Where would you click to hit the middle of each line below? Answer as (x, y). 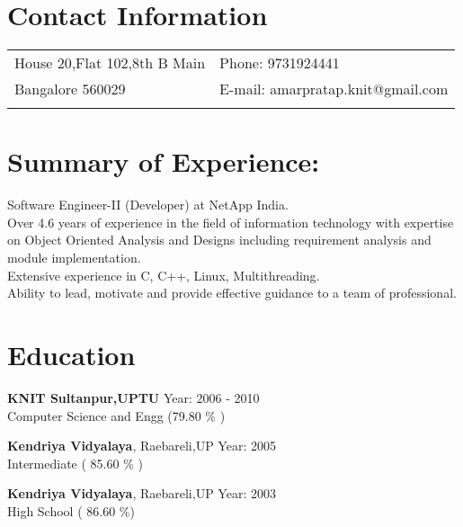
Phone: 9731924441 (280, 63)
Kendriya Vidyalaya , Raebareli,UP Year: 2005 (142, 446)
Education (71, 354)
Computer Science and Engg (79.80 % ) (116, 415)
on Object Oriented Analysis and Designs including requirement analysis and (219, 240)
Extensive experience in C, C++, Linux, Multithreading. (164, 275)
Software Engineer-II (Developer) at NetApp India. (148, 205)
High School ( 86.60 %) (71, 510)
